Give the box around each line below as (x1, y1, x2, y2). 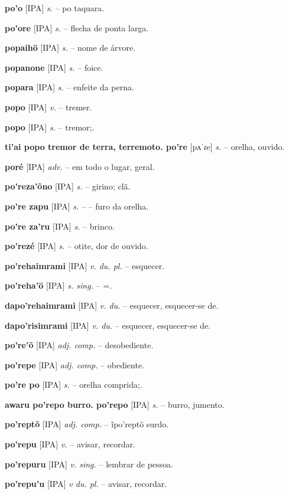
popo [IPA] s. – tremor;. (5, 120, 95, 133)
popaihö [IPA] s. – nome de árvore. (5, 41, 136, 54)
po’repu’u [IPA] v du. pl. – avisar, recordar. (5, 477, 167, 490)
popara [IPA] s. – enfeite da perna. (5, 81, 134, 93)
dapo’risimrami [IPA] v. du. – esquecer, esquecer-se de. (5, 319, 211, 331)
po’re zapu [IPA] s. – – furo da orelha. (5, 199, 149, 212)
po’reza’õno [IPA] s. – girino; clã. (5, 180, 131, 192)
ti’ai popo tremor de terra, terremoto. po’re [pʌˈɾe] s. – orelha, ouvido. (5, 140, 285, 153)
